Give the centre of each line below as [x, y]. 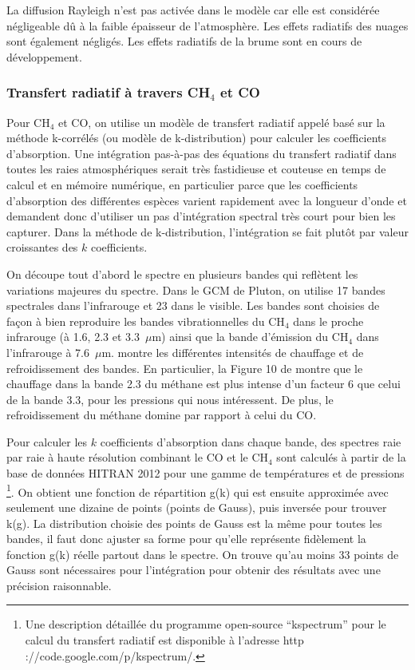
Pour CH [28, 122]
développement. [44, 56]
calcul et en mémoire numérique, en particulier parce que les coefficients [182, 184]
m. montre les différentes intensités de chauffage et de [233, 352]
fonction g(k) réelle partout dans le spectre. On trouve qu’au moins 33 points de [203, 554]
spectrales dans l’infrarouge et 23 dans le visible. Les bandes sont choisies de [193, 305]
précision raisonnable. [59, 585]
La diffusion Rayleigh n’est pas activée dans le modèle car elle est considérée [193, 10]
